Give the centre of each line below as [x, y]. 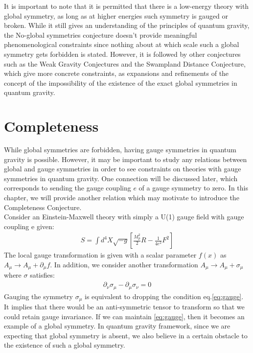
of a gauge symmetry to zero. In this [193, 188]
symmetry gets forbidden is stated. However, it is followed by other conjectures [122, 54]
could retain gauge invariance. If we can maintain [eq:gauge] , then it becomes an [124, 316]
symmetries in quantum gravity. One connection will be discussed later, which [121, 178]
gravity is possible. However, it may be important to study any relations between [126, 159]
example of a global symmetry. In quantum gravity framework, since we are [117, 326]
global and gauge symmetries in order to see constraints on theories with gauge [123, 169]
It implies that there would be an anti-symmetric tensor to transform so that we [124, 307]
